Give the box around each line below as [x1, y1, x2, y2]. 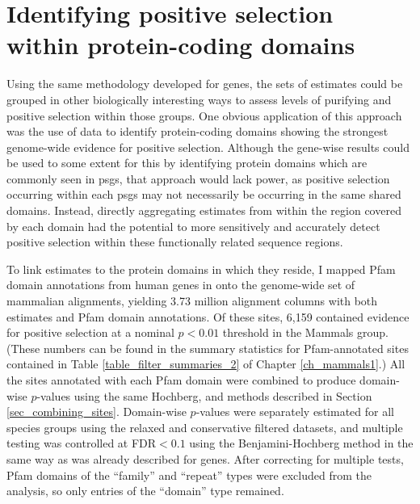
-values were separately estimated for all [195, 403, 394, 420]
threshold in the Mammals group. [222, 324, 388, 341]
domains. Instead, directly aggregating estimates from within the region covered [6, 202, 401, 219]
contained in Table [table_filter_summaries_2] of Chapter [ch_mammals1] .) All [6, 355, 405, 372]
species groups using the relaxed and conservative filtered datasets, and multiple [6, 418, 403, 435]
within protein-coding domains [6, 28, 355, 61]
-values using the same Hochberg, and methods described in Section [36, 387, 372, 404]
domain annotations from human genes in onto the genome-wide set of [6, 276, 355, 293]
